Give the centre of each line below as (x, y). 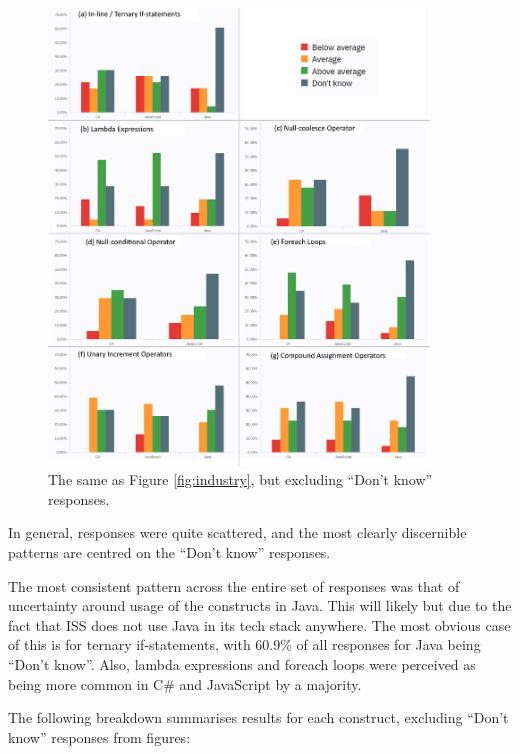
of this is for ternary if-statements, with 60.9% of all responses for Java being (244, 644)
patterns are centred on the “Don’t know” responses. (169, 552)
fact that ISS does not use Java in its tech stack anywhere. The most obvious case (259, 624)
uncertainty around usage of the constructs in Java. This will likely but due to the (260, 605)
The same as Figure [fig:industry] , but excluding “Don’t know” (240, 479)
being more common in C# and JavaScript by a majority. (185, 683)
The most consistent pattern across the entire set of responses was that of (234, 585)
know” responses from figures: (99, 736)
